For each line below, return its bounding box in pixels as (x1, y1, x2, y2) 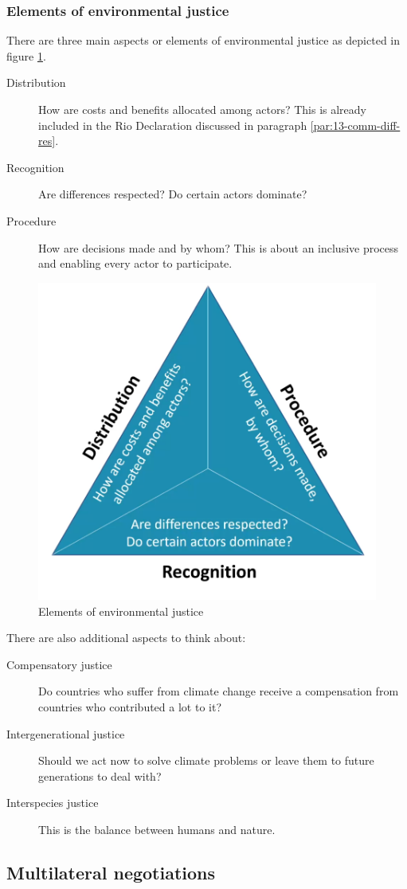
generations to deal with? (38, 767, 162, 784)
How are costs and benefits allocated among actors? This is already (38, 101, 366, 117)
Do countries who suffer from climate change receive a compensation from (38, 683, 399, 699)
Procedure (6, 212, 57, 229)
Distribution (6, 74, 66, 91)
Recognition (6, 159, 65, 175)
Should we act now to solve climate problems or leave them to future (38, 752, 374, 769)
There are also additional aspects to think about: (6, 629, 246, 646)
